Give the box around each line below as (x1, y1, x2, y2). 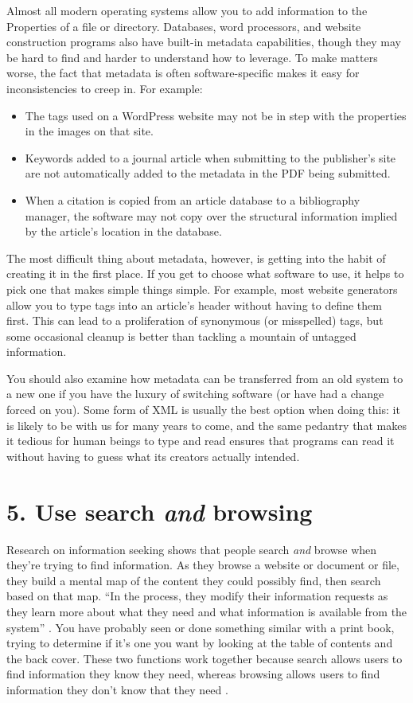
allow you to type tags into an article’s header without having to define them (6, 296, 382, 313)
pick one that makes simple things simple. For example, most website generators (6, 280, 398, 297)
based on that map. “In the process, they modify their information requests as (6, 588, 388, 604)
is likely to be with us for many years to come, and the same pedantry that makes (6, 416, 407, 433)
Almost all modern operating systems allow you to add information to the (6, 2, 368, 18)
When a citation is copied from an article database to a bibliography (25, 191, 360, 208)
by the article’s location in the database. (25, 223, 222, 240)
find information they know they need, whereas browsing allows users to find (6, 666, 380, 682)
